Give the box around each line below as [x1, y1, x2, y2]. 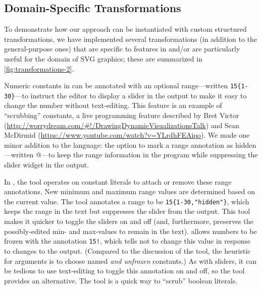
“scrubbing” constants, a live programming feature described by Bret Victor [4, 110, 239, 121]
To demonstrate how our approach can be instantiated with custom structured [4, 24, 247, 34]
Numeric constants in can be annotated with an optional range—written [4, 80, 228, 91]
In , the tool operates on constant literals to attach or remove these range [4, 176, 232, 187]
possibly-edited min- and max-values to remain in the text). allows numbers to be [4, 225, 257, 236]
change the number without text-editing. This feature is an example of [4, 100, 222, 110]
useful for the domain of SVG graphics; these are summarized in [4, 53, 202, 64]
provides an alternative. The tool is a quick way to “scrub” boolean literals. [4, 275, 238, 285]
